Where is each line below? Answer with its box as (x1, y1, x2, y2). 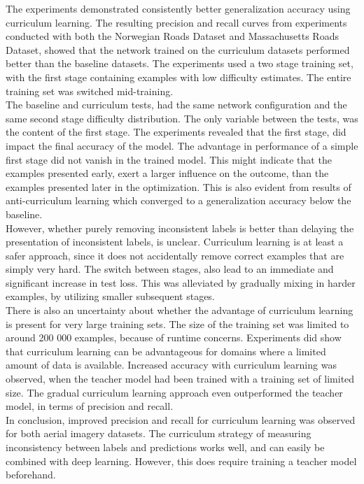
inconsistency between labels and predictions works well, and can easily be (6, 440, 325, 454)
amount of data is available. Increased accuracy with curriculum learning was (6, 357, 337, 372)
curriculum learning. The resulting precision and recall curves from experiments (6, 15, 347, 29)
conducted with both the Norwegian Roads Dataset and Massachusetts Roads (6, 29, 339, 43)
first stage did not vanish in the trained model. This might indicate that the (6, 152, 332, 166)
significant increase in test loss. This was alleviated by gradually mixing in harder (6, 275, 356, 290)
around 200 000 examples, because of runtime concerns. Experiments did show (6, 330, 342, 345)
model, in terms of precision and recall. (6, 399, 174, 413)
